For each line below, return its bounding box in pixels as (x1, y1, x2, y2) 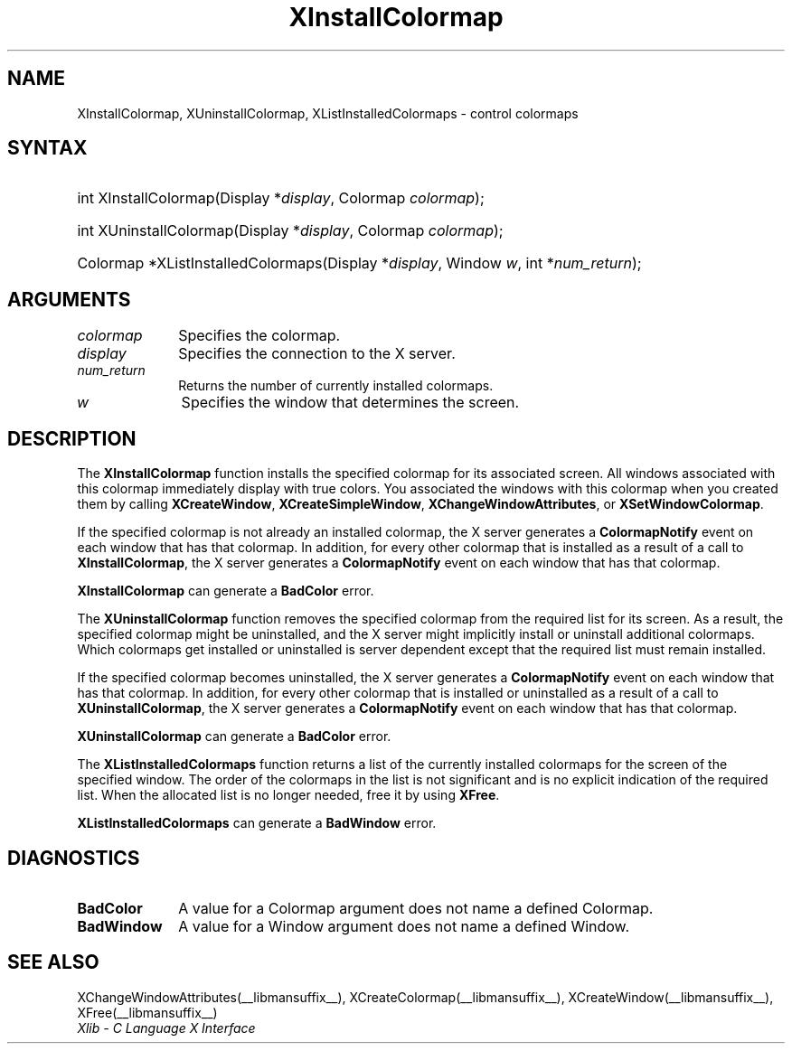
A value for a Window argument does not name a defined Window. (178, 916, 630, 935)
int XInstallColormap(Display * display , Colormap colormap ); (77, 189, 485, 208)
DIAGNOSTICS (7, 846, 140, 869)
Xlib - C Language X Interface (77, 1019, 256, 1036)
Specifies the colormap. (178, 326, 341, 345)
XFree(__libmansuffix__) (77, 1004, 218, 1020)
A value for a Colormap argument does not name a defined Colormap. (178, 898, 654, 917)
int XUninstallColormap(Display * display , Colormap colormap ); (77, 221, 504, 240)
